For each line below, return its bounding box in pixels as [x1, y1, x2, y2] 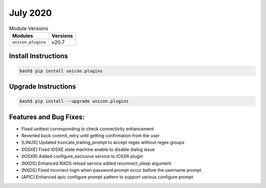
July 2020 [9, 7, 52, 18]
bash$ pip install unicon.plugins [19, 68, 103, 74]
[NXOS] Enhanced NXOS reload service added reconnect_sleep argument [21, 160, 171, 166]
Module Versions [9, 25, 49, 32]
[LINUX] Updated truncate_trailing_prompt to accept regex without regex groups [21, 140, 185, 146]
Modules [12, 32, 33, 39]
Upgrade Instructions [9, 82, 76, 91]
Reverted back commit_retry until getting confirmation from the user [21, 133, 160, 139]
